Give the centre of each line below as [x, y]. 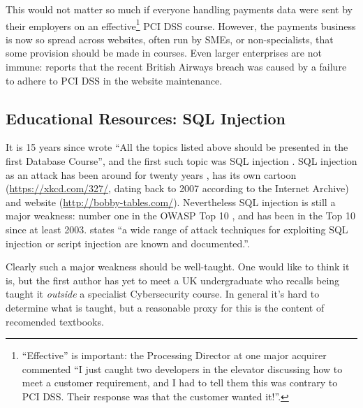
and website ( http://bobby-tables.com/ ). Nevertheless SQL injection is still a [171, 202]
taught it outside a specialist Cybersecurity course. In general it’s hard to [163, 294]
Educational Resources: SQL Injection [146, 118]
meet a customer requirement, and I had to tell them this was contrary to [180, 382]
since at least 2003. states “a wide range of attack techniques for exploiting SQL [177, 229]
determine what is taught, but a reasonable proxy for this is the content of [165, 307]
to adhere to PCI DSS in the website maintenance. [114, 80]
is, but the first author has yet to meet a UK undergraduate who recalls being [173, 280]
